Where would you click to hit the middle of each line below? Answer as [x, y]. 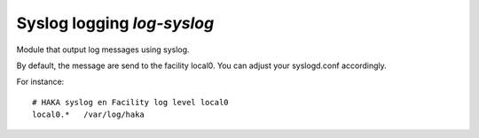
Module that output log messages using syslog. [103, 50]
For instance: [40, 82]
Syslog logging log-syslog [115, 23]
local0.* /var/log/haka [89, 115]
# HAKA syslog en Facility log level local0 [131, 102]
